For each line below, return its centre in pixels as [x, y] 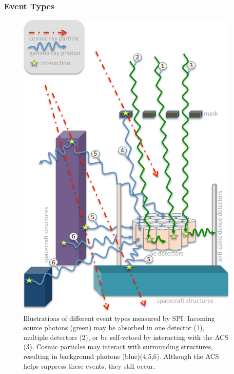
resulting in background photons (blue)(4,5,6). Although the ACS [121, 356]
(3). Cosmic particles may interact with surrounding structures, [118, 346]
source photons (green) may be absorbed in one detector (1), [114, 327]
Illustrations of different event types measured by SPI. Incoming [119, 318]
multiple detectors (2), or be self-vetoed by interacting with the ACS [126, 337]
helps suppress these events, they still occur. [89, 365]
